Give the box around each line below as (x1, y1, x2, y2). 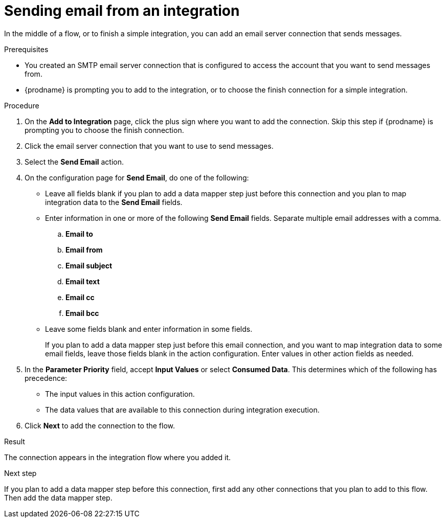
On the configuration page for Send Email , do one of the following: (25, 173, 249, 182)
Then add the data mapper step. (4, 493, 113, 502)
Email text (65, 277, 100, 286)
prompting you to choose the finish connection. (25, 125, 184, 134)
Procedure (4, 101, 39, 110)
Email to (65, 229, 93, 238)
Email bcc (65, 308, 99, 317)
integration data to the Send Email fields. (45, 197, 183, 207)
